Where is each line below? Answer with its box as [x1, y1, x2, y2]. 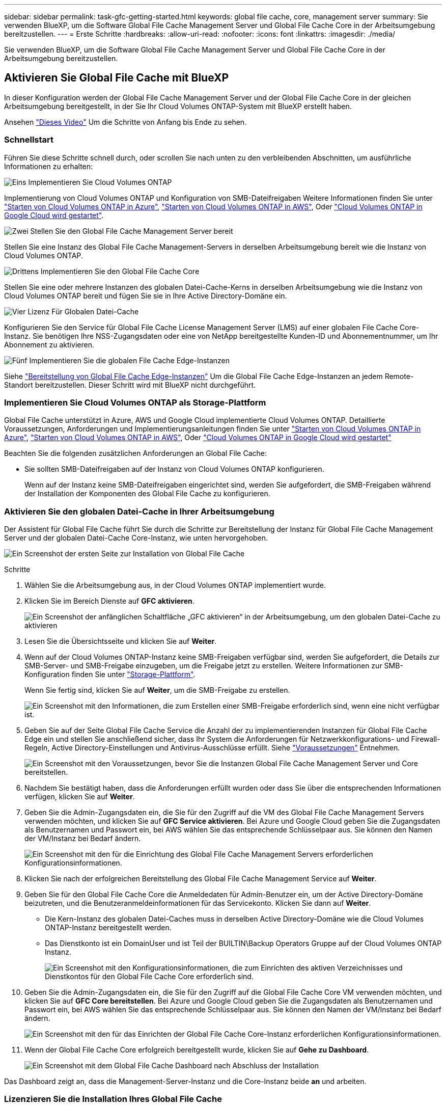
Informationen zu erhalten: [4, 161, 93, 171]
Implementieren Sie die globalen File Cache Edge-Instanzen [29, 356, 230, 365]
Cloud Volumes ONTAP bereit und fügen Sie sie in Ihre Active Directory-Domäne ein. [4, 291, 287, 300]
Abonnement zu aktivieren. [4, 340, 94, 349]
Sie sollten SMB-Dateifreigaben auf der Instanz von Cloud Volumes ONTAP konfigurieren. [24, 465, 324, 474]
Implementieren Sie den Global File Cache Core [40, 266, 200, 276]
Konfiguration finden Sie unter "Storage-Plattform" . [24, 670, 196, 679]
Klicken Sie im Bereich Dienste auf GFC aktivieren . [24, 597, 194, 606]
